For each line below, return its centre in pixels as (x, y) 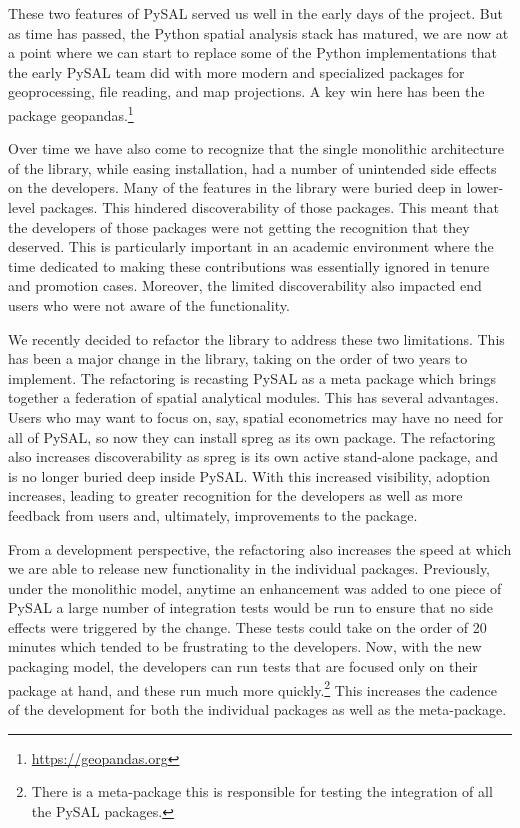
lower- (485, 187)
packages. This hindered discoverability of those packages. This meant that (269, 207)
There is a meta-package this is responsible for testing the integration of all (262, 791)
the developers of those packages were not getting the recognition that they (239, 226)
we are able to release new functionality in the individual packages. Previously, (249, 568)
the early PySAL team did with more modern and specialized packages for (236, 71)
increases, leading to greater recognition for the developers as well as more (235, 495)
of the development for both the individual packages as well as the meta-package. (257, 708)
